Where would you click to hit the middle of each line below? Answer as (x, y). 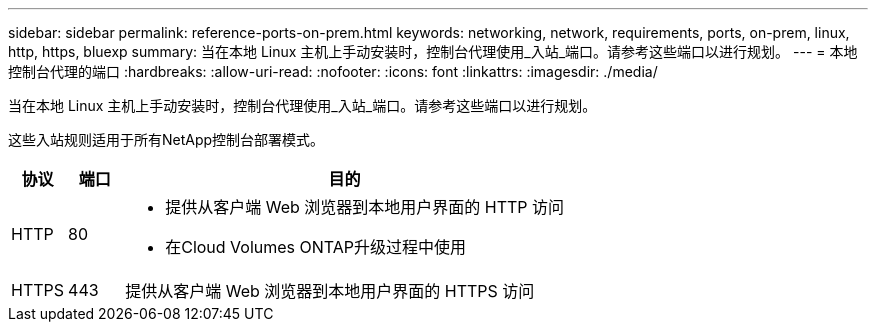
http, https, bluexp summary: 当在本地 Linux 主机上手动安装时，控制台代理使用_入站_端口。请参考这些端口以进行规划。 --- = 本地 (433, 51)
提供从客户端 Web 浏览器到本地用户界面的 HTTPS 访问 (330, 291)
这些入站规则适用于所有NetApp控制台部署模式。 (166, 139)
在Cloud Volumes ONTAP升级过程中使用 (316, 247)
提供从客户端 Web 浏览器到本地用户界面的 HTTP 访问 (365, 207)
